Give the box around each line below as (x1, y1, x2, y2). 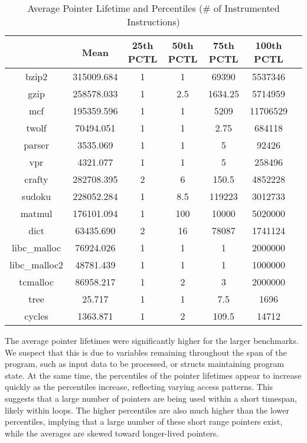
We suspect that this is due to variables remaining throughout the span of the (5, 346, 287, 358)
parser (24, 138, 49, 152)
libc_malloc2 (9, 258, 64, 271)
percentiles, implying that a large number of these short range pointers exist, (5, 415, 283, 428)
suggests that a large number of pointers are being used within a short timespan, (5, 392, 298, 404)
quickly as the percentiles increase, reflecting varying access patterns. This (5, 380, 273, 393)
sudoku (21, 189, 51, 203)
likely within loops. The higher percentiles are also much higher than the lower (5, 403, 289, 416)
